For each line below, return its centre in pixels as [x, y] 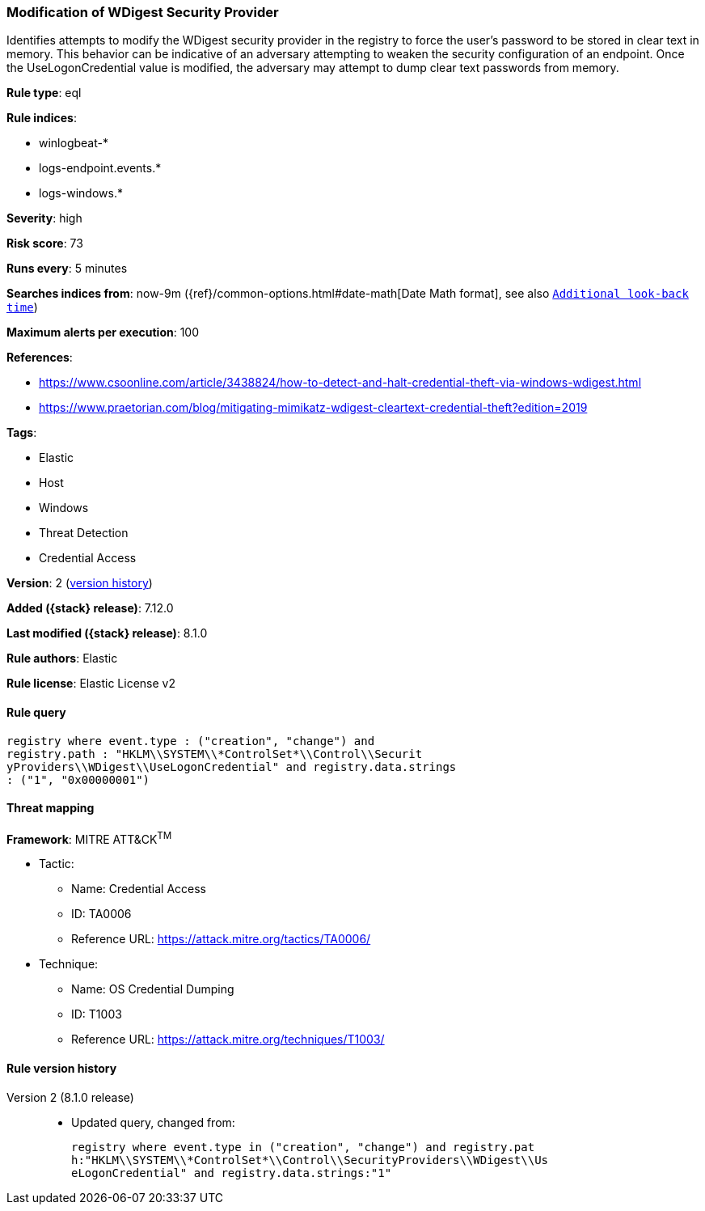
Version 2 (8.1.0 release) [70, 1097]
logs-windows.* [81, 193]
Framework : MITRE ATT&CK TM [89, 838]
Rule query [36, 712]
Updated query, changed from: [153, 1122]
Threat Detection [84, 533]
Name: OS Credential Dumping [153, 989]
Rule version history [62, 1069]
